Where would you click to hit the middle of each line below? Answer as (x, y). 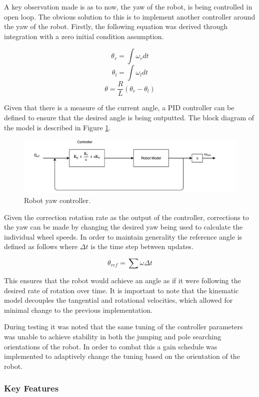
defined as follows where (41, 246)
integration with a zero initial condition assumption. (84, 36)
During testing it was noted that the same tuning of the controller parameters (123, 327)
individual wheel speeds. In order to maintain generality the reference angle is (123, 236)
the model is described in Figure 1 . (57, 127)
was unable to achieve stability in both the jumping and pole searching (113, 336)
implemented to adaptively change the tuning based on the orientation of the (122, 356)
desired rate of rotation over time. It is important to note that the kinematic (121, 290)
